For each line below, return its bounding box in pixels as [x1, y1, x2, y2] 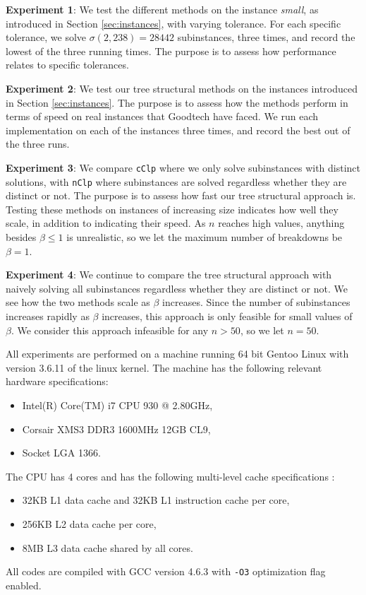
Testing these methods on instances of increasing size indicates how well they [6, 201, 338, 216]
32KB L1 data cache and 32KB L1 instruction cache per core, [22, 493, 290, 507]
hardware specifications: [6, 374, 109, 389]
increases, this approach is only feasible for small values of [102, 309, 353, 323]
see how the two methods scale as [6, 295, 150, 310]
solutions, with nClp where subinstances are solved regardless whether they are [6, 174, 347, 189]
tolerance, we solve [6, 30, 87, 45]
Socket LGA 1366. [22, 445, 101, 460]
